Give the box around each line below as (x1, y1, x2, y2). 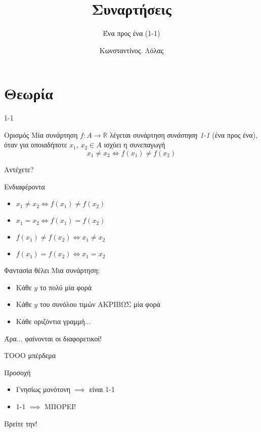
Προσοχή (4, 367, 31, 377)
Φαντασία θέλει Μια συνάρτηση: (4, 265, 100, 276)
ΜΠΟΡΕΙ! (44, 401, 76, 411)
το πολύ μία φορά (39, 282, 92, 292)
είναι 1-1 (89, 384, 115, 395)
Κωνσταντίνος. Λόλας (99, 45, 164, 55)
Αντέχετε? (4, 164, 34, 175)
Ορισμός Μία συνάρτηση (4, 129, 78, 140)
